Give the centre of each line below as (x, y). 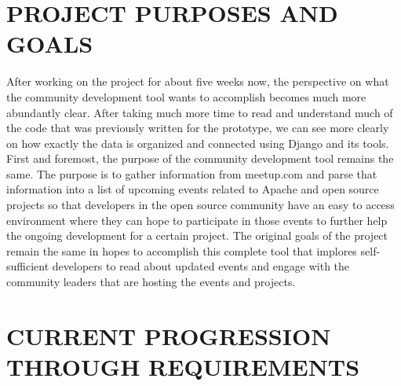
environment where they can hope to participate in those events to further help (197, 220)
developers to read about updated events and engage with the (201, 266)
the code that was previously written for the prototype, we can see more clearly (198, 128)
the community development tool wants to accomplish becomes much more (186, 96)
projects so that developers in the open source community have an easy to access (200, 205)
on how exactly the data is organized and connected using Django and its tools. (198, 143)
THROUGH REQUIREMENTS (183, 366)
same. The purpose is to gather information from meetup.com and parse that (192, 173)
